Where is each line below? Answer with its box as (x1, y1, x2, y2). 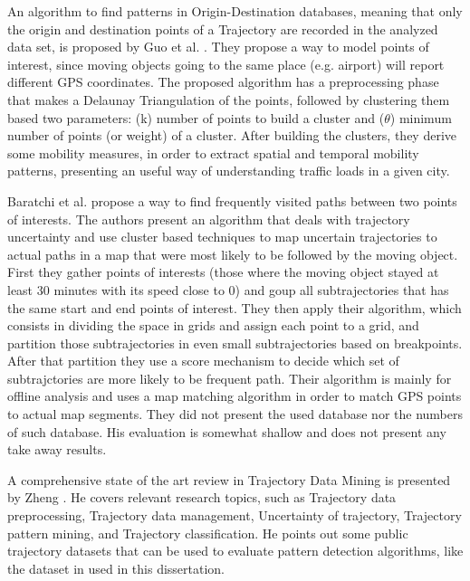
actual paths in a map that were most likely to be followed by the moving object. (7, 244, 458, 263)
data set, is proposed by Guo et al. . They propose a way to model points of (7, 37, 429, 56)
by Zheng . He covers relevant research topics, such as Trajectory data (7, 488, 397, 507)
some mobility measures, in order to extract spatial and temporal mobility (7, 143, 419, 162)
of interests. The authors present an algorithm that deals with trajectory (7, 209, 410, 228)
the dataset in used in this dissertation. (7, 558, 225, 577)
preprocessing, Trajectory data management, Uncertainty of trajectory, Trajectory (7, 506, 462, 525)
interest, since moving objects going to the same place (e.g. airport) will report (7, 54, 445, 73)
